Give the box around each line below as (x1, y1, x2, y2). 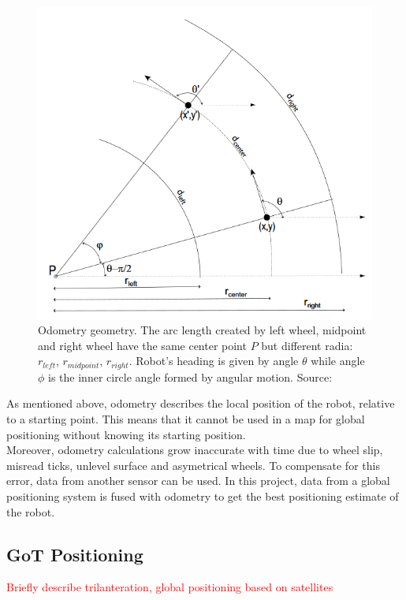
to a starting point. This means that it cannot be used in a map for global (6, 410, 365, 427)
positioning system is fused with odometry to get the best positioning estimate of (6, 487, 399, 504)
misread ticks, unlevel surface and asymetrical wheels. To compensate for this (6, 457, 380, 473)
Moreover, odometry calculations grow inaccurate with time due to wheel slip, (6, 442, 383, 458)
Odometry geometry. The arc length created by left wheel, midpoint (38, 322, 367, 338)
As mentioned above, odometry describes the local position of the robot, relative (6, 395, 395, 412)
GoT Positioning (6, 542, 143, 566)
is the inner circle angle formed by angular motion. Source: (48, 368, 333, 385)
